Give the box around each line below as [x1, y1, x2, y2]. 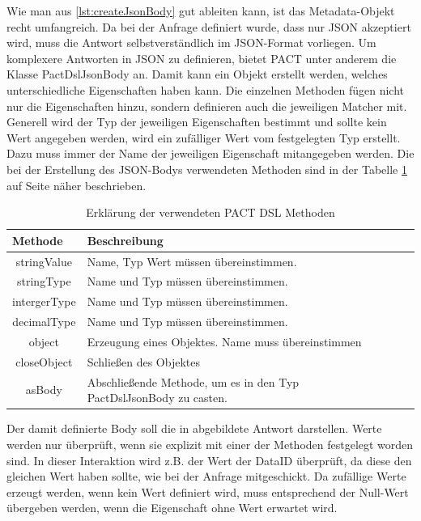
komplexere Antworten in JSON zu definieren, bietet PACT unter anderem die [6, 49, 397, 66]
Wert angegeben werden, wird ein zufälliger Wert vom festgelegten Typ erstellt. [6, 129, 401, 146]
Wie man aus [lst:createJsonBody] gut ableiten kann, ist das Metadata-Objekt [6, 2, 395, 19]
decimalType [12, 313, 76, 330]
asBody [25, 381, 62, 398]
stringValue [15, 252, 72, 269]
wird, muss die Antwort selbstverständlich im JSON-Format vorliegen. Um [6, 34, 376, 51]
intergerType [12, 293, 76, 310]
